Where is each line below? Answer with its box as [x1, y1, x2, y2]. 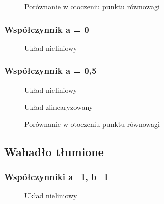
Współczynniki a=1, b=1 [4, 170, 109, 183]
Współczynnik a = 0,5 [4, 64, 97, 77]
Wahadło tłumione [4, 143, 104, 159]
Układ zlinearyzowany [24, 101, 93, 112]
